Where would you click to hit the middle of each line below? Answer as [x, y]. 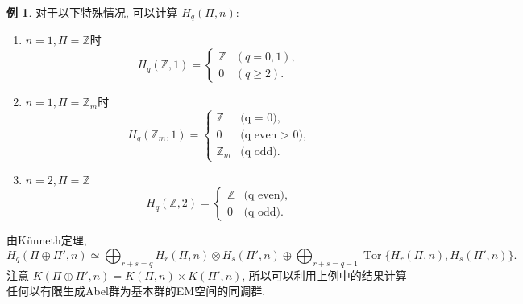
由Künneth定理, [47, 240]
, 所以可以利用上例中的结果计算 [324, 275]
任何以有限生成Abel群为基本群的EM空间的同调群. [136, 291]
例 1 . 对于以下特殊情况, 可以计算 [92, 12]
